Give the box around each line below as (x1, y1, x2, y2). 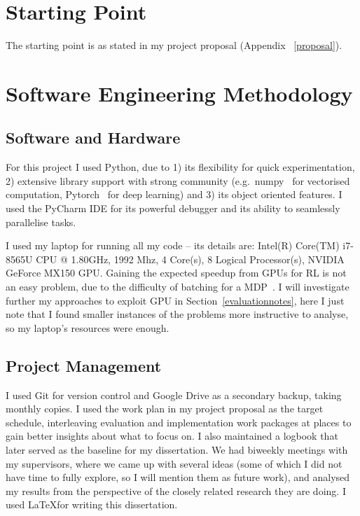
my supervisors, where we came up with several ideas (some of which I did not (6, 456, 342, 470)
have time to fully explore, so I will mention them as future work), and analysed (6, 470, 350, 484)
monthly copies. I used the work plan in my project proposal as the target (6, 401, 324, 416)
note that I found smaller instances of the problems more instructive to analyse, (6, 307, 349, 321)
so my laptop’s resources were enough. (6, 320, 169, 335)
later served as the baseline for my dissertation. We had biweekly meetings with (6, 442, 348, 456)
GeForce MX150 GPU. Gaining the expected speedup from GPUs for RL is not (6, 265, 347, 280)
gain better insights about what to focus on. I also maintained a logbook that (6, 428, 338, 443)
